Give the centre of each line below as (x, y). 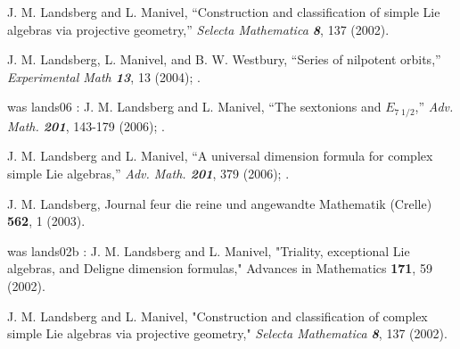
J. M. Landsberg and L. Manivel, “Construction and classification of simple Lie (224, 12)
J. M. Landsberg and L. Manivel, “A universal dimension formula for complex (220, 156)
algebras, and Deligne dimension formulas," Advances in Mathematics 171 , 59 (220, 268)
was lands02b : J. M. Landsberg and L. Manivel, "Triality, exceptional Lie (209, 250)
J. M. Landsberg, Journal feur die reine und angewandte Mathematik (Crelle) (220, 203)
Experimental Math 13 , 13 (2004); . (104, 76)
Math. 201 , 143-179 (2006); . (86, 125)
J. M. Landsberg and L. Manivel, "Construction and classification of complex (218, 316)
